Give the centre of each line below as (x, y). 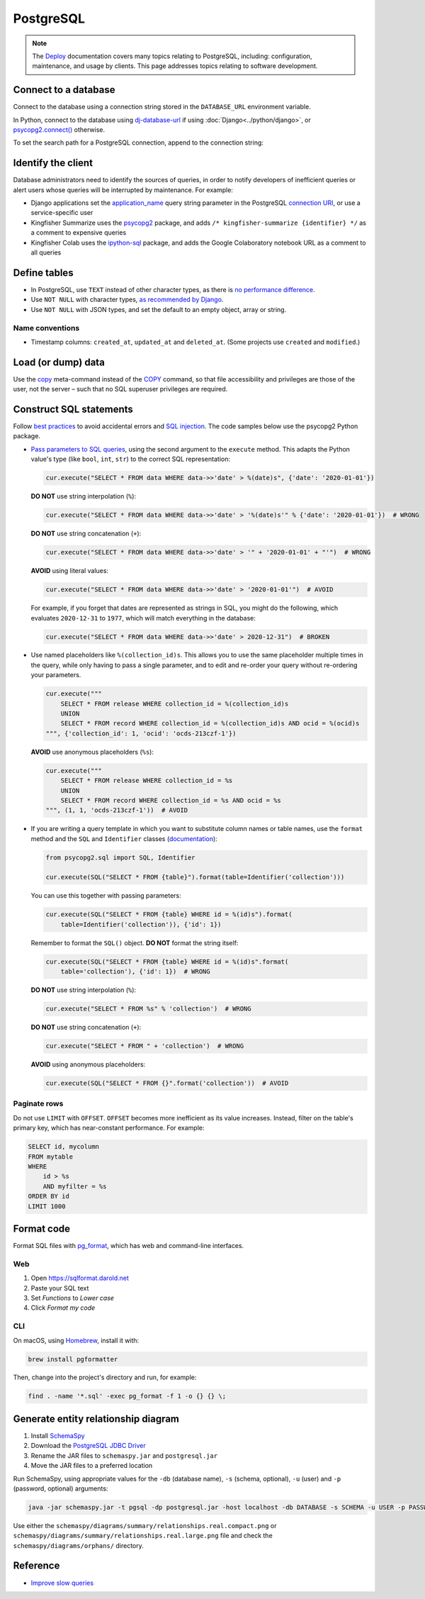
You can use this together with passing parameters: (106, 896)
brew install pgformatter (73, 1359)
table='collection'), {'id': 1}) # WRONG (135, 972)
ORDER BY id (49, 1196)
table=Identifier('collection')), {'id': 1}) (141, 924)
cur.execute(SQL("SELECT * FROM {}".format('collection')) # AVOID (167, 1083)
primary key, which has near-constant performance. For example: (109, 1128)
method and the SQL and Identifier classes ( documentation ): (124, 838)
